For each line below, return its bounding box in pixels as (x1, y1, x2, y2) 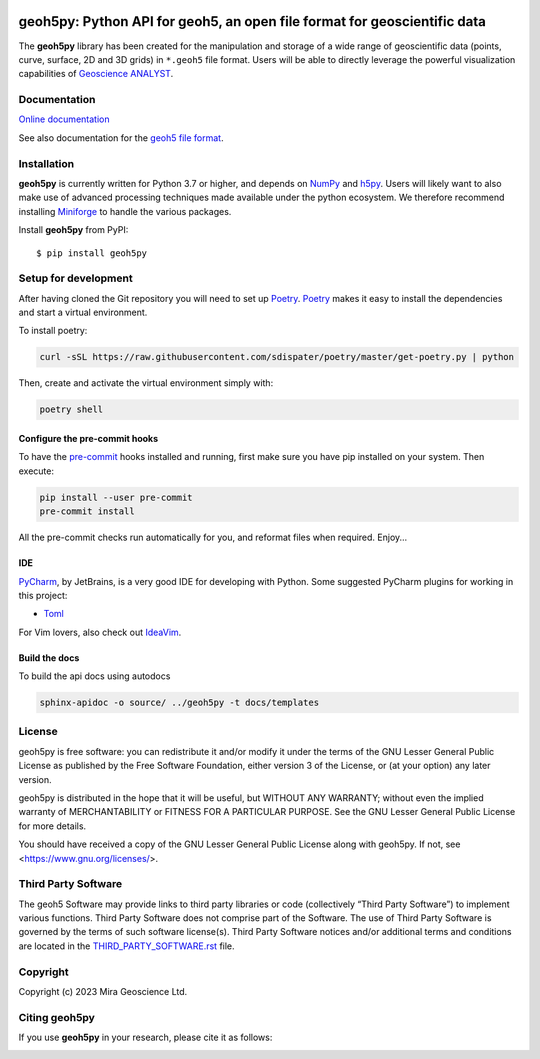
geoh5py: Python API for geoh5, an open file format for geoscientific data (18, 13, 487, 30)
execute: (18, 465, 55, 477)
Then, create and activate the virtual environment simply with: (18, 377, 274, 389)
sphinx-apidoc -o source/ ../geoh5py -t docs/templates (39, 697, 320, 709)
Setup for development (18, 271, 134, 285)
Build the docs (18, 651, 80, 664)
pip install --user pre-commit (39, 491, 194, 503)
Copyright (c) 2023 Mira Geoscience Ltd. (18, 986, 188, 997)
